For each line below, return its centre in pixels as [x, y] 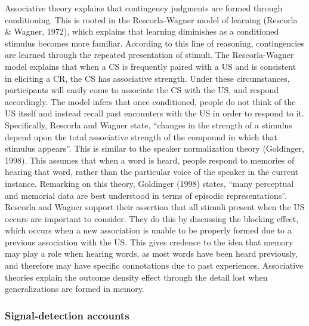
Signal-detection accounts [67, 315]
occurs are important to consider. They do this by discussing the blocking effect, [152, 218]
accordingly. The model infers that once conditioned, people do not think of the [150, 101]
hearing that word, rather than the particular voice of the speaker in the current [152, 172]
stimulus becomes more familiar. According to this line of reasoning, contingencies [154, 43]
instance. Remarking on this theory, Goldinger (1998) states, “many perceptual [149, 183]
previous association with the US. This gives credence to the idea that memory [149, 242]
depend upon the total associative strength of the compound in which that [141, 136]
